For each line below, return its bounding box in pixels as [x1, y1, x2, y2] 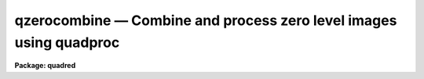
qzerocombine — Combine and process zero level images [14, 12, 397, 29]
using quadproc [14, 34, 120, 51]
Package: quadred [14, 61, 76, 70]
